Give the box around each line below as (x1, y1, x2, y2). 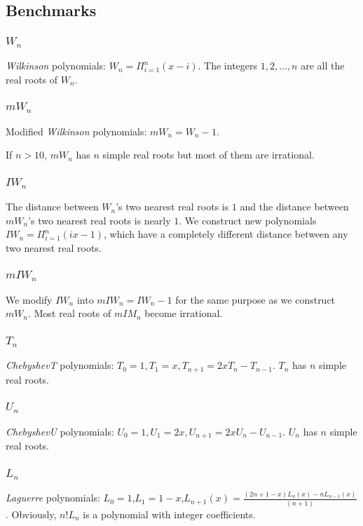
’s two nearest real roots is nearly (28, 213, 171, 227)
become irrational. (144, 306, 223, 321)
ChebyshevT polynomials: (6, 358, 114, 372)
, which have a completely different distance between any (104, 227, 348, 241)
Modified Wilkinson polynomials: (6, 123, 147, 138)
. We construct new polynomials (179, 213, 317, 227)
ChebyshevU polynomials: (6, 424, 114, 438)
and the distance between (240, 199, 349, 214)
